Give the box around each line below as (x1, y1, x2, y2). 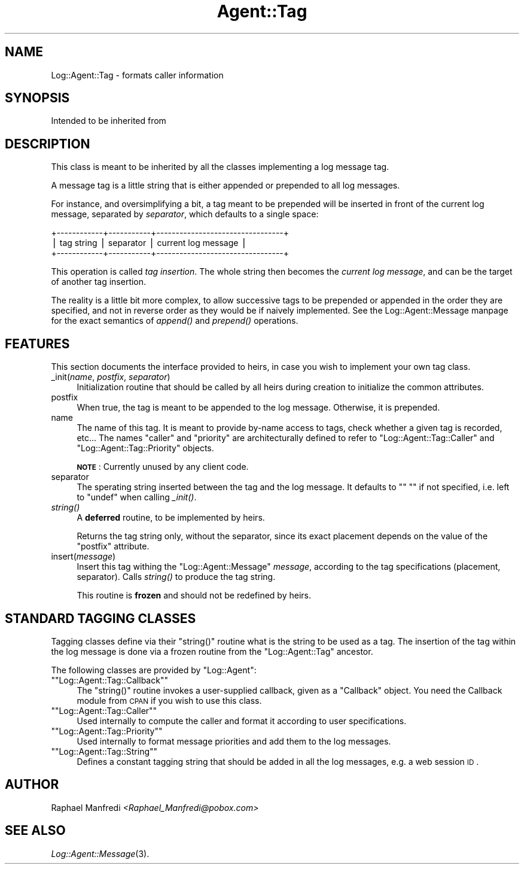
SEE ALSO (5, 823, 66, 838)
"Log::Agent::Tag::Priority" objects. (77, 443, 214, 454)
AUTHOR (5, 777, 59, 792)
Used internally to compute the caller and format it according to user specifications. (77, 715, 407, 726)
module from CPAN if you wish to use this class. (77, 695, 262, 706)
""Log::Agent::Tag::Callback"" (51, 674, 168, 685)
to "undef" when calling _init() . (77, 492, 197, 503)
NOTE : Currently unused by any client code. (77, 461, 249, 472)
